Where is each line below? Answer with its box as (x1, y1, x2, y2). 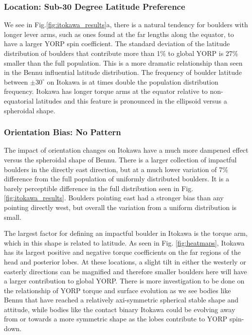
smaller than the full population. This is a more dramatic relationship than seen (4, 57, 243, 68)
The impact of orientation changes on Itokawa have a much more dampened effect (4, 145, 249, 155)
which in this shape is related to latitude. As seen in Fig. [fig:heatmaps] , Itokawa (4, 237, 245, 247)
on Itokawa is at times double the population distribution (47, 76, 218, 87)
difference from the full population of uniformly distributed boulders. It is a (4, 174, 229, 184)
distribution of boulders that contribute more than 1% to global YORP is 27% (4, 48, 238, 58)
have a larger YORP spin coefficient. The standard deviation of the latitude (4, 38, 230, 49)
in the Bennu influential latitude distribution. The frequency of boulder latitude (4, 67, 242, 77)
